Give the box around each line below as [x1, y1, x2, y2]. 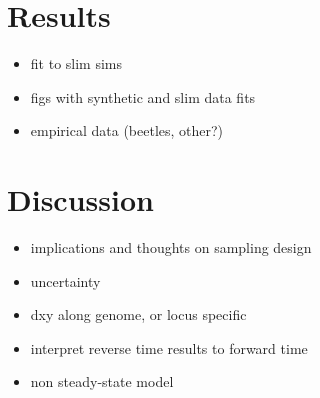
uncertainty [30, 270, 101, 291]
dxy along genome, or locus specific [30, 304, 247, 325]
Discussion [7, 179, 154, 220]
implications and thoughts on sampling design [30, 237, 312, 258]
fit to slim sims [30, 53, 123, 74]
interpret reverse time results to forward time [30, 337, 308, 358]
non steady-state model [30, 371, 174, 392]
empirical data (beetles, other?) [30, 120, 224, 141]
